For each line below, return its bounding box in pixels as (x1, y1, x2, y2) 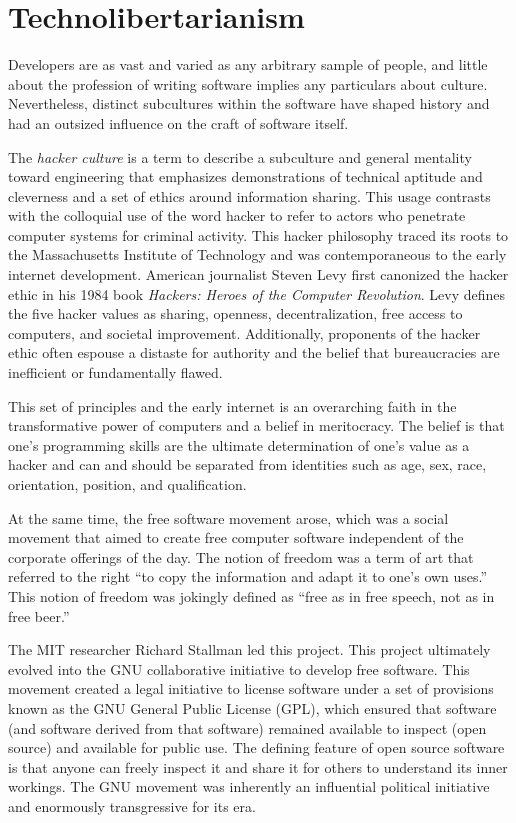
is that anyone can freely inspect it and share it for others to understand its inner (8, 756, 508, 777)
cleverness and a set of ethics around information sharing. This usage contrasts (8, 185, 491, 206)
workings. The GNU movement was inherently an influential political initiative (8, 776, 490, 797)
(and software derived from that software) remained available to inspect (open (8, 717, 487, 738)
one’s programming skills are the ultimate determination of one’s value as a (8, 434, 470, 455)
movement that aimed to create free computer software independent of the (8, 527, 464, 548)
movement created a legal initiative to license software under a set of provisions (8, 678, 494, 699)
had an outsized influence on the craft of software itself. (8, 112, 349, 133)
